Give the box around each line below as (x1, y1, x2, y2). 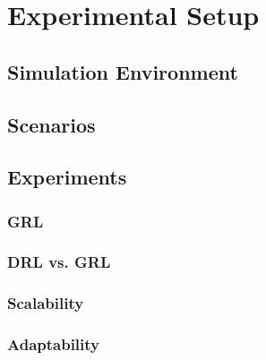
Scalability (7, 292, 84, 314)
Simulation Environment (7, 57, 238, 85)
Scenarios (7, 110, 96, 138)
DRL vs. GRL (7, 251, 111, 273)
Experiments (7, 163, 127, 191)
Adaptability (7, 333, 100, 356)
